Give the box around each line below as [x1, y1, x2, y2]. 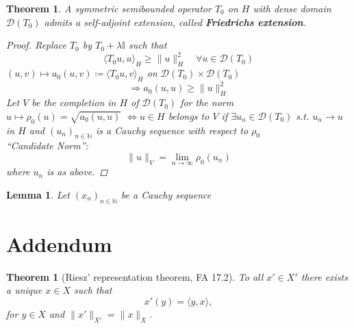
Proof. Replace [6, 38, 66, 52]
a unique [6, 283, 42, 297]
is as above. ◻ [47, 164, 108, 179]
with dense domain [253, 1, 331, 15]
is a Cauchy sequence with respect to [96, 123, 249, 137]
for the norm [180, 95, 234, 110]
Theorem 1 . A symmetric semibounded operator [6, 1, 212, 15]
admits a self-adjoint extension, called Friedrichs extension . [44, 14, 307, 29]
